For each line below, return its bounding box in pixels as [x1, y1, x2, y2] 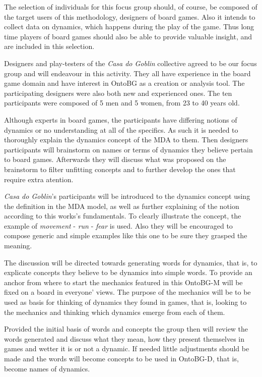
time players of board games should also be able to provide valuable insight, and [4, 31, 252, 41]
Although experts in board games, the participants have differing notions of [4, 114, 237, 125]
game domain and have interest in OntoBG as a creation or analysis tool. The [4, 78, 245, 88]
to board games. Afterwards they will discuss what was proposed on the [4, 154, 226, 165]
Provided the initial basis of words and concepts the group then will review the [4, 324, 248, 334]
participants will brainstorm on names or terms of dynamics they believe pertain [4, 144, 253, 154]
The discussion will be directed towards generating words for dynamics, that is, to [4, 257, 257, 267]
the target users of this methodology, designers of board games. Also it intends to [4, 11, 255, 22]
